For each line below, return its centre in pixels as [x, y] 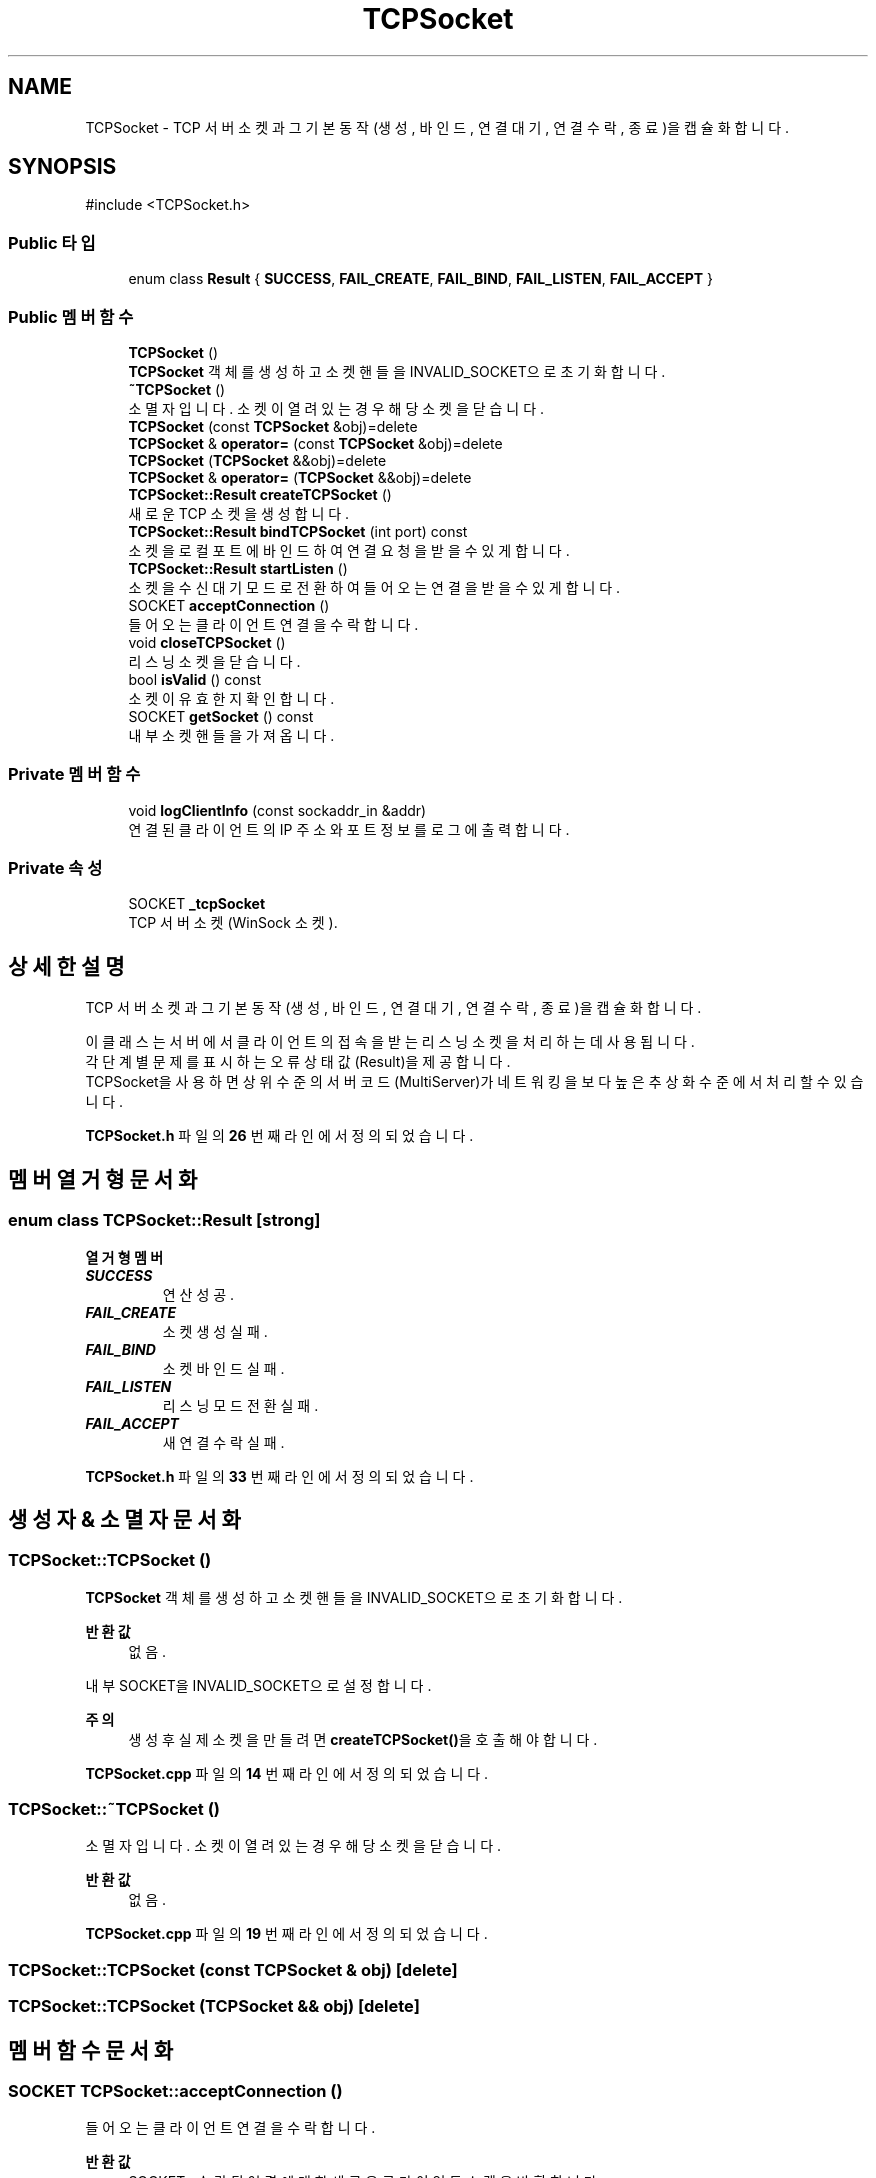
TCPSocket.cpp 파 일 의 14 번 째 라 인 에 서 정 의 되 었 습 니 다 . [287, 1773]
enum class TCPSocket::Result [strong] [164, 1220]
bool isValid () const [194, 679]
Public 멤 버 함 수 [71, 316]
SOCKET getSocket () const [221, 716]
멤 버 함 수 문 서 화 [91, 2050]
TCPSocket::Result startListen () [238, 568]
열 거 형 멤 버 [124, 1257]
